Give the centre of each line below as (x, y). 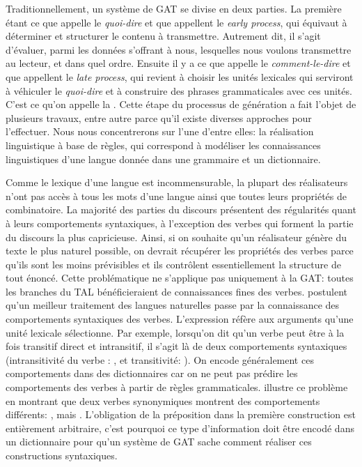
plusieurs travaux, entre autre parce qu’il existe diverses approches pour (159, 117)
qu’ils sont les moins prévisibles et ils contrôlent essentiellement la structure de (173, 264)
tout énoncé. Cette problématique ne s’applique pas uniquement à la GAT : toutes (180, 278)
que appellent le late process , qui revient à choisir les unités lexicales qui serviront (180, 76)
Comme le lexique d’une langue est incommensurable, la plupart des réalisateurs (177, 182)
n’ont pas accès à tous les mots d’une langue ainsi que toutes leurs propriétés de (176, 196)
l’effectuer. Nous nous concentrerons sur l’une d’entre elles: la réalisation (160, 131)
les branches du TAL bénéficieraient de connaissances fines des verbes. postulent (176, 291)
